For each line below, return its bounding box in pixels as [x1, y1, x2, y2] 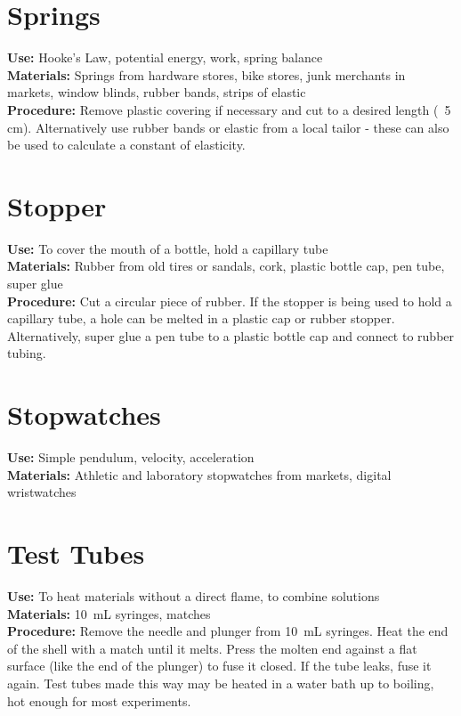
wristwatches [7, 483, 77, 501]
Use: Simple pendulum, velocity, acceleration [7, 448, 255, 467]
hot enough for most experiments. [7, 691, 191, 710]
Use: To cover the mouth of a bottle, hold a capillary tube [7, 239, 328, 257]
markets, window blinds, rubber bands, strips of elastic [7, 83, 306, 102]
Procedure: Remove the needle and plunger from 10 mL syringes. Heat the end [7, 622, 449, 640]
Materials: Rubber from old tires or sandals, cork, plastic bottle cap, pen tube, [7, 256, 445, 275]
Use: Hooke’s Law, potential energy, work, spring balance [7, 48, 323, 67]
